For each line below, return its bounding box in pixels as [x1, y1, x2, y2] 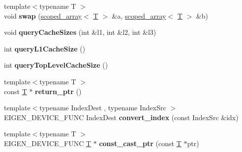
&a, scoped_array [112, 10, 166, 21]
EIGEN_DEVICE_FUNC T [4, 138, 91, 148]
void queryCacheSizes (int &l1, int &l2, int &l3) [4, 27, 156, 37]
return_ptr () [35, 86, 82, 96]
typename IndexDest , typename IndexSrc [39, 102, 166, 113]
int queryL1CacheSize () [4, 43, 86, 53]
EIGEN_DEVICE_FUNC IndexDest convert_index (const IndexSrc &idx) [4, 112, 239, 122]
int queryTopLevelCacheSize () [4, 60, 108, 70]
